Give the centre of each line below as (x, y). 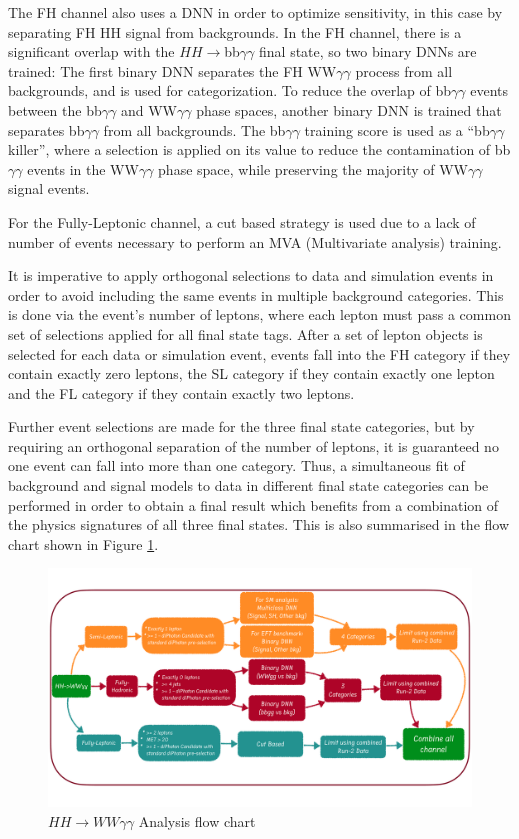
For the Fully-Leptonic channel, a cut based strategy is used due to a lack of (242, 221)
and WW (148, 109)
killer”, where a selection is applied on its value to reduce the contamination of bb (259, 149)
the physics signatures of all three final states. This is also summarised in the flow (259, 524)
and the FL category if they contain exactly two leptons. (181, 392)
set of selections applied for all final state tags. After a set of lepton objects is (245, 333)
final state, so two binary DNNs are (368, 51)
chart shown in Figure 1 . (83, 543)
